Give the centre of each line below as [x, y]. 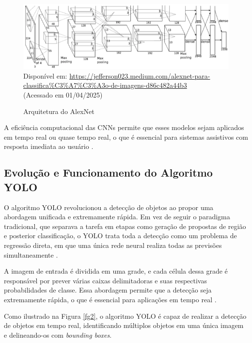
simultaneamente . [31, 254]
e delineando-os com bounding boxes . [58, 335]
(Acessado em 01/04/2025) [63, 95]
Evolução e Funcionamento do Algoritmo [108, 172]
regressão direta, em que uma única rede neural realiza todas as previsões [113, 245]
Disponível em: [45, 75]
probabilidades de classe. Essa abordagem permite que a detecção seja [108, 290]
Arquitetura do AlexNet [59, 111]
